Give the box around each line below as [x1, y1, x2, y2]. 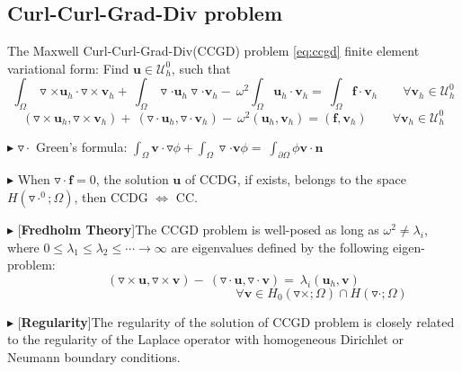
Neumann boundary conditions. [7, 348, 181, 367]
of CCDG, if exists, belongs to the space [184, 170, 406, 189]
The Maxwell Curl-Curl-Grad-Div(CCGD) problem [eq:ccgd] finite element [7, 41, 420, 60]
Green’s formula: [35, 137, 128, 155]
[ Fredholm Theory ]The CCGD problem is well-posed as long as [17, 220, 379, 239]
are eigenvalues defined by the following [171, 237, 389, 256]
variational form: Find [7, 58, 129, 77]
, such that [171, 58, 231, 77]
